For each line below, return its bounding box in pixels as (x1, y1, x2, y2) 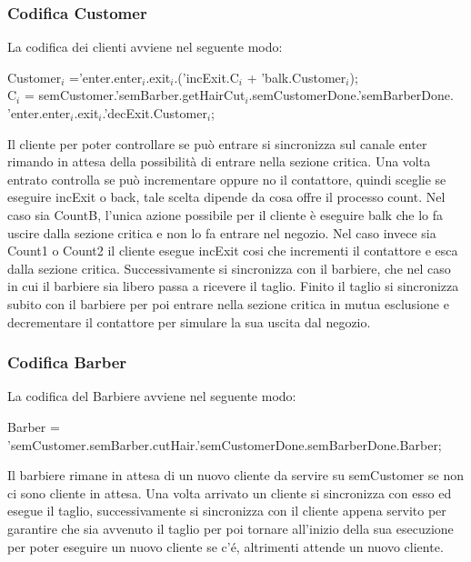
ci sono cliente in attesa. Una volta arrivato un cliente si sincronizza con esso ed (7, 483, 452, 502)
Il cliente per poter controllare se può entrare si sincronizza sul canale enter (7, 134, 427, 153)
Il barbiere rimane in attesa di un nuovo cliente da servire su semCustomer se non (7, 466, 464, 485)
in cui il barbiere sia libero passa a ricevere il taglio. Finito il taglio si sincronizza (7, 276, 459, 296)
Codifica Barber (7, 351, 127, 374)
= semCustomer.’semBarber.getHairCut (24, 85, 246, 105)
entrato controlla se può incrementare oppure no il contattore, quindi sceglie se (7, 169, 446, 188)
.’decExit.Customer (102, 104, 207, 122)
